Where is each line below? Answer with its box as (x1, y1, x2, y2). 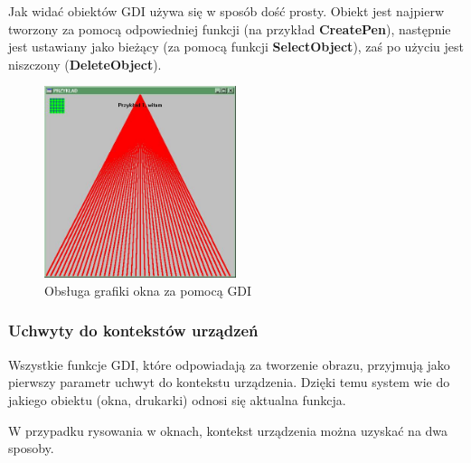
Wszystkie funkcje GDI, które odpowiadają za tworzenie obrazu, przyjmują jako (8, 354, 450, 373)
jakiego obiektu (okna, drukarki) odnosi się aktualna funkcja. (8, 390, 346, 409)
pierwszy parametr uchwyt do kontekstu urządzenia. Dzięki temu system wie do (8, 373, 450, 392)
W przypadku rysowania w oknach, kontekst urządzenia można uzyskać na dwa (8, 420, 448, 439)
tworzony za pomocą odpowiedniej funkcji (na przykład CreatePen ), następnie (8, 19, 451, 38)
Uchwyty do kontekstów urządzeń (8, 319, 259, 342)
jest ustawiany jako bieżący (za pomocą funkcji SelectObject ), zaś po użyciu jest (8, 37, 465, 56)
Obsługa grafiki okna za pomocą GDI (44, 280, 252, 299)
